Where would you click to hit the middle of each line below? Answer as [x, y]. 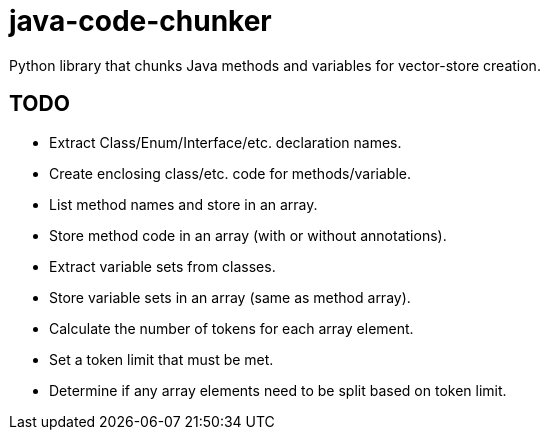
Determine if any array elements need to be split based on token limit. [278, 390]
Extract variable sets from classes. [162, 266]
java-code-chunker [140, 21]
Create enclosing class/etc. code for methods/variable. [230, 173]
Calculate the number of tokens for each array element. [231, 328]
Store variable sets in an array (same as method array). [230, 297]
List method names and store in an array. [183, 204]
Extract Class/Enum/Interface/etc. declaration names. [225, 142]
